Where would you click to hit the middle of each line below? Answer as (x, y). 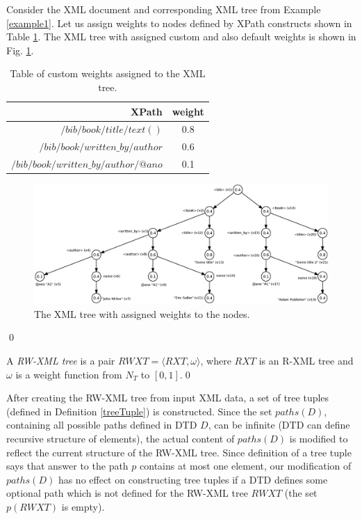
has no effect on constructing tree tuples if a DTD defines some (193, 479)
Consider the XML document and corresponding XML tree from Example (164, 9)
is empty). (83, 506)
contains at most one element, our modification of (246, 466)
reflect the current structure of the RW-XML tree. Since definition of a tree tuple (179, 452)
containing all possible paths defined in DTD (102, 425)
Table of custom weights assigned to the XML (108, 73)
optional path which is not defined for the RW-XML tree (127, 493)
